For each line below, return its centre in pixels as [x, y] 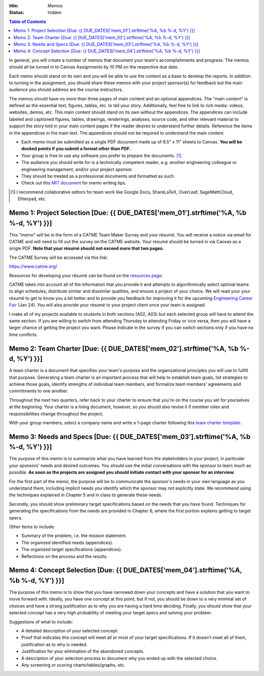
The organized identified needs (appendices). [67, 542]
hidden [55, 13]
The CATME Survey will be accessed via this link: [59, 257]
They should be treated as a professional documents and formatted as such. [98, 176]
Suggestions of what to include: [41, 622]
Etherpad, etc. [32, 199]
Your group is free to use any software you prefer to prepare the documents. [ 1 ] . [102, 155]
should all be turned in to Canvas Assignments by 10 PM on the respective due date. [94, 67]
